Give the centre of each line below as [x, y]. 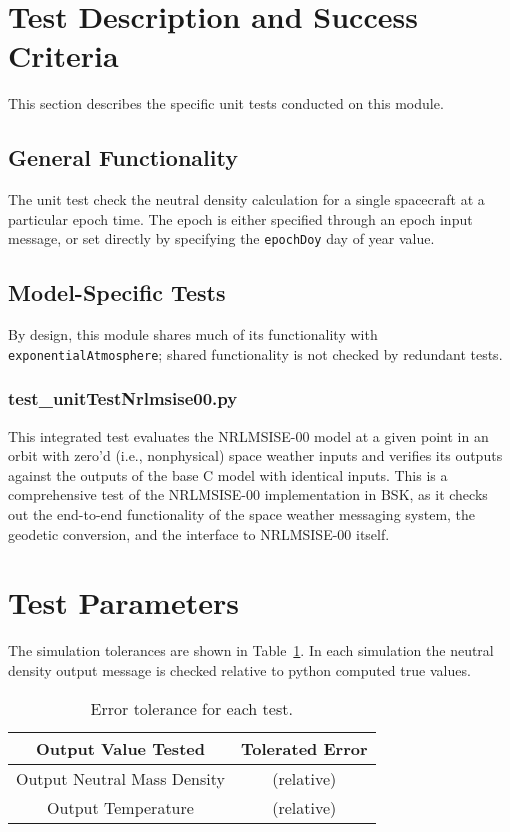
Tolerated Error [304, 748]
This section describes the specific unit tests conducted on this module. [226, 103]
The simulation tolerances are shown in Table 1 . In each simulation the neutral [251, 650]
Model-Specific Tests [117, 292]
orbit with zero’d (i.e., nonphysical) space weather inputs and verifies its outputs [255, 455]
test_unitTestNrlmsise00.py [123, 398]
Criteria [63, 55]
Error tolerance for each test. [191, 708]
